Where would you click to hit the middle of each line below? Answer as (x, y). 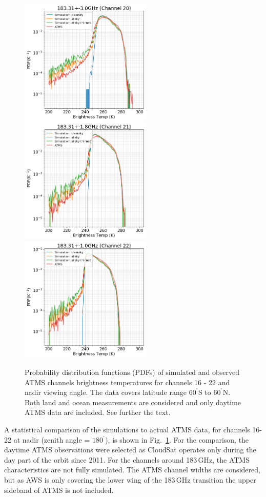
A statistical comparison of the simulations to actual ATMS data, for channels (127, 430)
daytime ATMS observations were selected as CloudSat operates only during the (130, 450)
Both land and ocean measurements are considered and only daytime (133, 402)
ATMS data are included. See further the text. (98, 412)
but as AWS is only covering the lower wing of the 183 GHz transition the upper (130, 480)
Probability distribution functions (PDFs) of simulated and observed (132, 372)
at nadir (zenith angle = (52, 439)
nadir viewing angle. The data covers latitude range (106, 392)
